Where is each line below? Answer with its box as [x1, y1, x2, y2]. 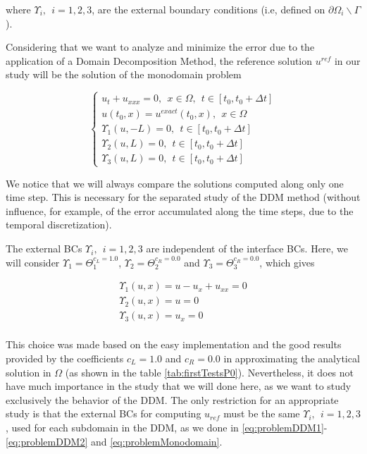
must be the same [223, 406, 300, 421]
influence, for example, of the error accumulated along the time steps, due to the [6, 203, 354, 218]
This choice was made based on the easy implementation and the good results [6, 337, 342, 352]
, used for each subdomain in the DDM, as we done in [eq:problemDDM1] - [6, 419, 328, 434]
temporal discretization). [6, 217, 112, 232]
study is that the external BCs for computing [6, 406, 201, 421]
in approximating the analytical [223, 350, 360, 365]
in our [334, 53, 361, 68]
